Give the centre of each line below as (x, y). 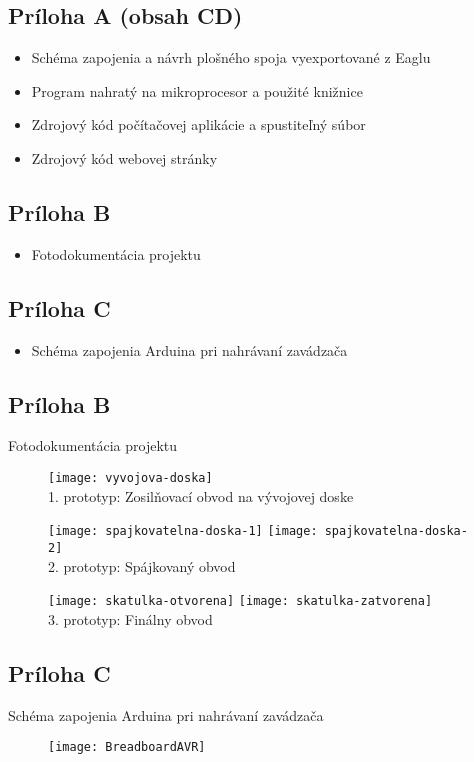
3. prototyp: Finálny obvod (130, 618)
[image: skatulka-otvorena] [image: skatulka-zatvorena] (240, 601)
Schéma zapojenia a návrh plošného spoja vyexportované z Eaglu (231, 57)
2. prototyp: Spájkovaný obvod (142, 565)
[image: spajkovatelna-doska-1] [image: (183, 531)
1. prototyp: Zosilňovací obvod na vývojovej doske (201, 495)
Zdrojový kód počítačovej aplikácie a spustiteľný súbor (198, 124)
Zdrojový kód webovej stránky (124, 157)
